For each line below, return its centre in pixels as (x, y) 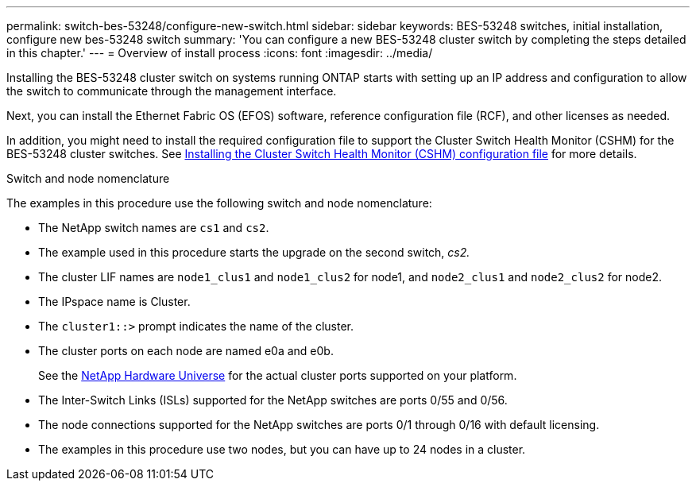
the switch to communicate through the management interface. (172, 91)
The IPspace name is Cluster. (114, 301)
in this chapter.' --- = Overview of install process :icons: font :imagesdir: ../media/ (220, 53)
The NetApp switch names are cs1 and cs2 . (154, 228)
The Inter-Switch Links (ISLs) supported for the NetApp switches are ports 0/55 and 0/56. (273, 400)
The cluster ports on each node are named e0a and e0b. (186, 351)
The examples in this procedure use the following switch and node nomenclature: (219, 203)
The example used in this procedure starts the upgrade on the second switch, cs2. (254, 252)
